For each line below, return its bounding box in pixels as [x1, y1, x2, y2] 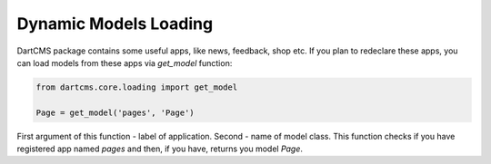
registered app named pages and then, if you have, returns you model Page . [16, 143, 304, 154]
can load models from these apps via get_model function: [16, 57, 233, 68]
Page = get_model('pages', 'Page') [35, 107, 195, 118]
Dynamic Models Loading [16, 14, 214, 34]
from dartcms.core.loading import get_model [35, 82, 238, 92]
